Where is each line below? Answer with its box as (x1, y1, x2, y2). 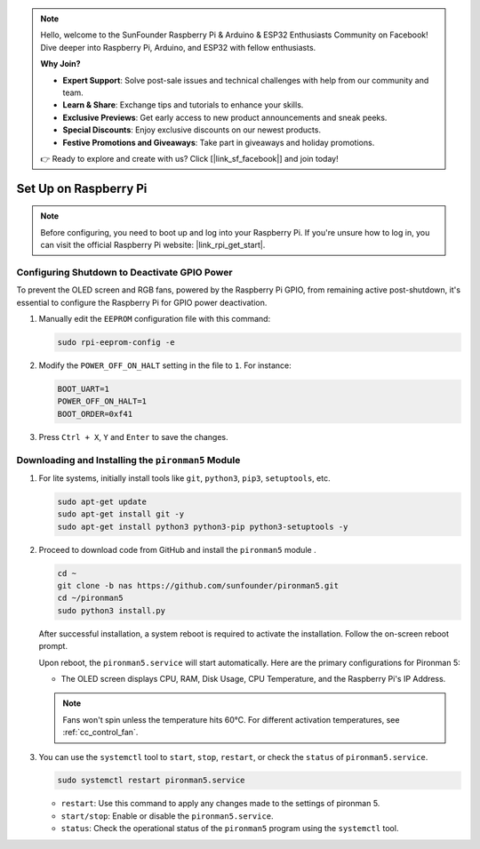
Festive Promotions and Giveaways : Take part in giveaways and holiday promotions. (62, 137, 375, 148)
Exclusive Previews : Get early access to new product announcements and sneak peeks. (62, 112, 388, 123)
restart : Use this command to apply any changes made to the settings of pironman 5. (60, 798, 380, 809)
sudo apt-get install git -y (57, 509, 185, 519)
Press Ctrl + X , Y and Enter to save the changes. (38, 431, 228, 442)
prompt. (38, 641, 68, 652)
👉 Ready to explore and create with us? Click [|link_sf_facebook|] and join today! (40, 153, 339, 164)
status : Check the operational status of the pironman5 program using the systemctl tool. (60, 823, 399, 834)
